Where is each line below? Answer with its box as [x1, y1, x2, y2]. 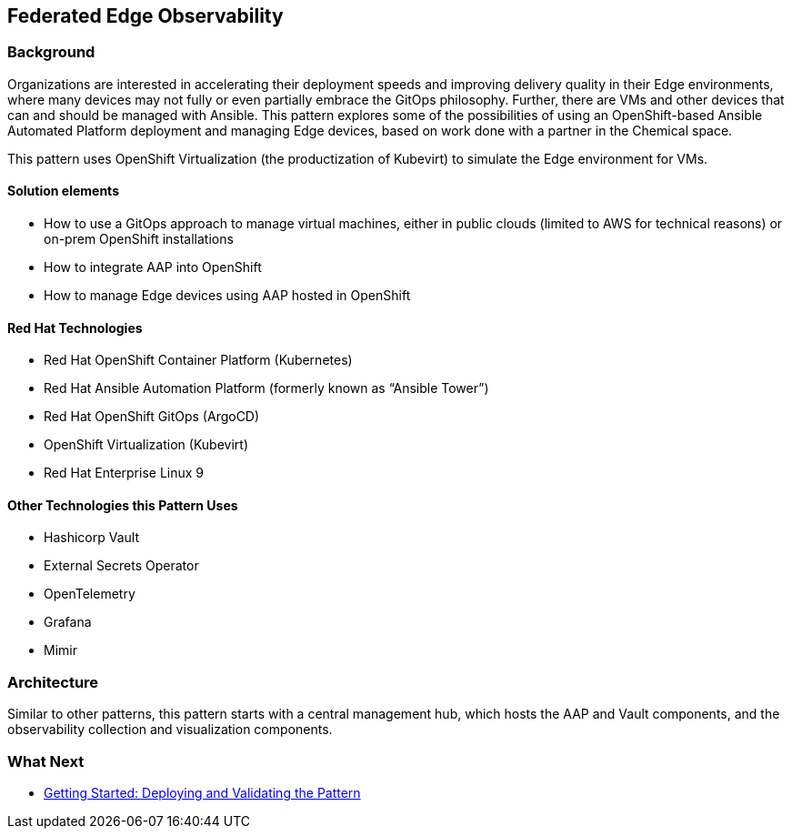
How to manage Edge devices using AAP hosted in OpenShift [44, 287, 411, 304]
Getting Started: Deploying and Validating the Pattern [44, 784, 361, 801]
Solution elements [7, 183, 119, 199]
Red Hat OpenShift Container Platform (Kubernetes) [44, 352, 353, 368]
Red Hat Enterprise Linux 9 [44, 465, 205, 481]
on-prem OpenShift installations [44, 231, 234, 247]
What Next [7, 751, 85, 771]
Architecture [7, 672, 99, 691]
